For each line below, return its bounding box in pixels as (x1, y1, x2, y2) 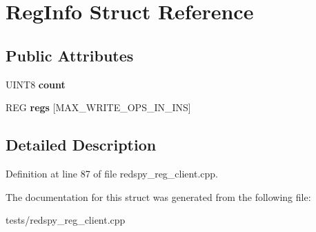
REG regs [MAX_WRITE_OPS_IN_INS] (6, 100, 191, 115)
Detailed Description (6, 134, 157, 155)
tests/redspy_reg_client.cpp (6, 213, 126, 227)
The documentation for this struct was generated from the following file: (6, 189, 311, 204)
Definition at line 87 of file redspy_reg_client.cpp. (6, 166, 218, 180)
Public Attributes (6, 44, 134, 66)
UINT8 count (6, 77, 66, 91)
